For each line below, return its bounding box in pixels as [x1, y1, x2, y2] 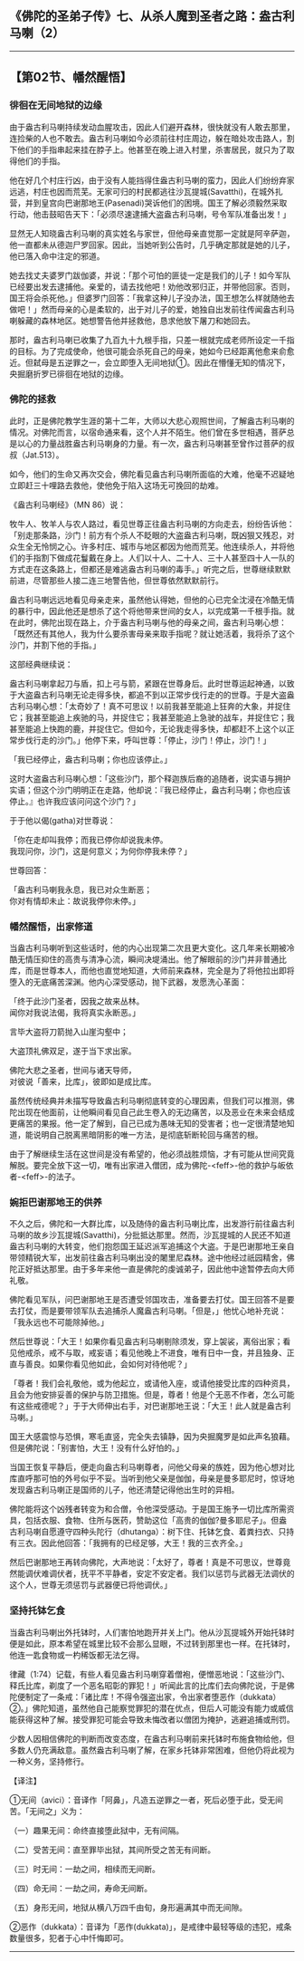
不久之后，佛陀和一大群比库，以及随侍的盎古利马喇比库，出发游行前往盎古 [9, 1218, 287, 1229]
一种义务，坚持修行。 [9, 1755, 89, 1766]
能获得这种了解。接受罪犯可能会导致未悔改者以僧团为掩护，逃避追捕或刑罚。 [9, 1714, 295, 1725]
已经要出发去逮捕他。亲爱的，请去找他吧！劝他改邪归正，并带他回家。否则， [9, 281, 295, 292]
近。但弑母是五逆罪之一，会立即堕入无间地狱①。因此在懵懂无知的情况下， [9, 357, 290, 368]
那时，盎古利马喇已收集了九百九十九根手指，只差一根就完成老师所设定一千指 [9, 334, 295, 345]
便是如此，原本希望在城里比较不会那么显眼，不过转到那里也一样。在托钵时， [9, 1638, 295, 1649]
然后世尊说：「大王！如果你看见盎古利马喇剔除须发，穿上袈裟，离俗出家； [9, 1336, 283, 1347]
